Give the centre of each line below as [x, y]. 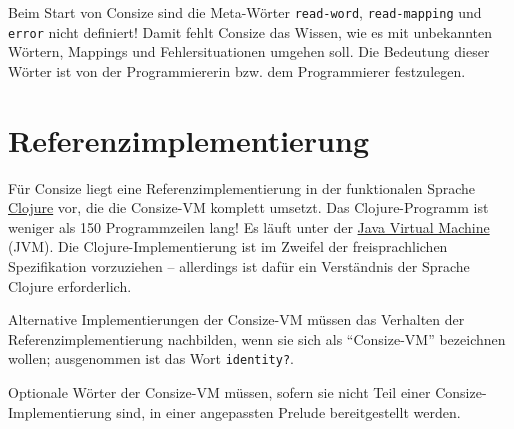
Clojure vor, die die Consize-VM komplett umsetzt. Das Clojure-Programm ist [248, 207]
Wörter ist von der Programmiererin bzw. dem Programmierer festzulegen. [237, 70]
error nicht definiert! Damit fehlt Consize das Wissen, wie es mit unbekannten [250, 31]
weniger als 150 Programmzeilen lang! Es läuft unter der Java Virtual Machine [249, 226]
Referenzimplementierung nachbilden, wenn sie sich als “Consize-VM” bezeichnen [257, 338]
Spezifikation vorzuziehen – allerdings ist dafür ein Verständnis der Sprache [239, 266]
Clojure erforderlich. [70, 285]
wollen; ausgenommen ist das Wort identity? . [151, 358]
